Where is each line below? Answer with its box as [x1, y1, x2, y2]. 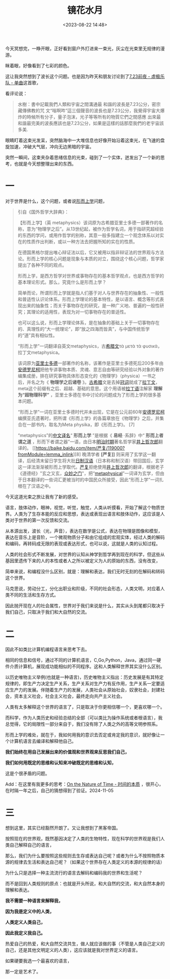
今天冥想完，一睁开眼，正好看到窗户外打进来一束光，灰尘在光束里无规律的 [5, 45, 160, 51]
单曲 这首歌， [14, 80, 41, 86]
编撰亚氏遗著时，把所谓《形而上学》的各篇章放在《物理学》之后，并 [17, 415, 160, 421]
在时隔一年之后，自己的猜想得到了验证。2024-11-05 [5, 787, 114, 793]
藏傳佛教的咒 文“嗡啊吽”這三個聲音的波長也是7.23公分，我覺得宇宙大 [17, 107, 160, 113]
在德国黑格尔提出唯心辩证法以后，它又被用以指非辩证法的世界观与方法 [17, 249, 164, 255]
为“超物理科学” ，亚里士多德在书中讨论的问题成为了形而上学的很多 [17, 391, 157, 398]
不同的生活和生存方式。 [9, 592, 59, 598]
